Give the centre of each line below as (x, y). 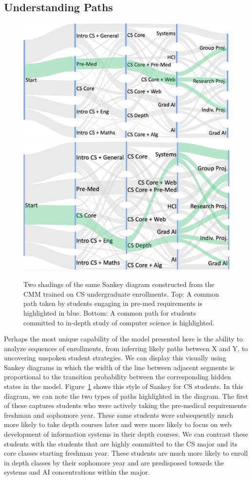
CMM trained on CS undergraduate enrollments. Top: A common (121, 293)
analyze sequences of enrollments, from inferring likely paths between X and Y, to (126, 348)
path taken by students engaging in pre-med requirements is (113, 303)
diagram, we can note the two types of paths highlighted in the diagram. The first (126, 396)
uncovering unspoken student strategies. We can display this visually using (115, 358)
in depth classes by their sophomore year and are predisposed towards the (114, 462)
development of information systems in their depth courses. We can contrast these (126, 434)
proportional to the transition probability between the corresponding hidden (117, 377)
